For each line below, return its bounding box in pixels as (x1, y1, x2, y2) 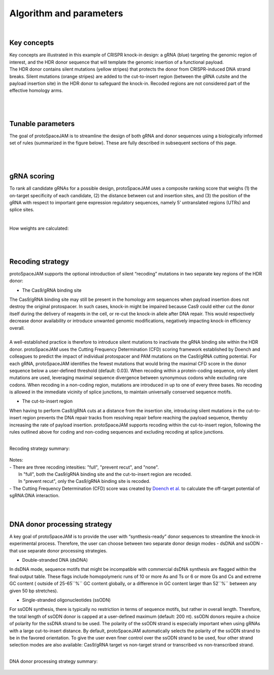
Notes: (9, 457, 23, 463)
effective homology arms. (9, 87, 63, 94)
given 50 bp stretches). (9, 588, 58, 594)
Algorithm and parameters (9, 8, 123, 19)
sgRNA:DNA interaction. (9, 493, 60, 499)
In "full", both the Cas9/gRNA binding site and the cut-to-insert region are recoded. (18, 471, 192, 477)
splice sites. (9, 206, 35, 213)
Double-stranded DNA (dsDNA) (22, 557, 88, 563)
